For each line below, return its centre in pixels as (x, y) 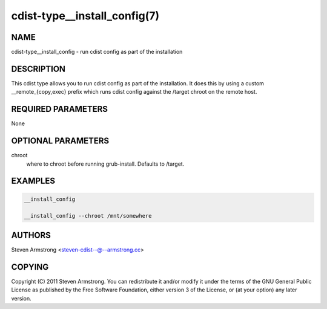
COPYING (30, 267)
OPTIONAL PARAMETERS (60, 141)
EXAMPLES (33, 181)
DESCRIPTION (38, 69)
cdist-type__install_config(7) (85, 16)
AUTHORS (31, 235)
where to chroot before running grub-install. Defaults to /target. (105, 164)
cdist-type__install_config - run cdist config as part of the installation (97, 52)
